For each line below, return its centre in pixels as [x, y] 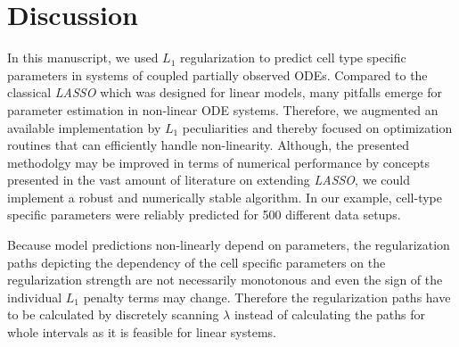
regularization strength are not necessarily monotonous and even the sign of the [225, 280]
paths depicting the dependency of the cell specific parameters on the [197, 262]
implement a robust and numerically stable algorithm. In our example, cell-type [225, 197]
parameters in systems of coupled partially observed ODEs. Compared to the [217, 74]
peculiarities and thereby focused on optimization [317, 127]
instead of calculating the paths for [330, 314]
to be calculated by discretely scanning [113, 314]
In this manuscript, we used [83, 58]
